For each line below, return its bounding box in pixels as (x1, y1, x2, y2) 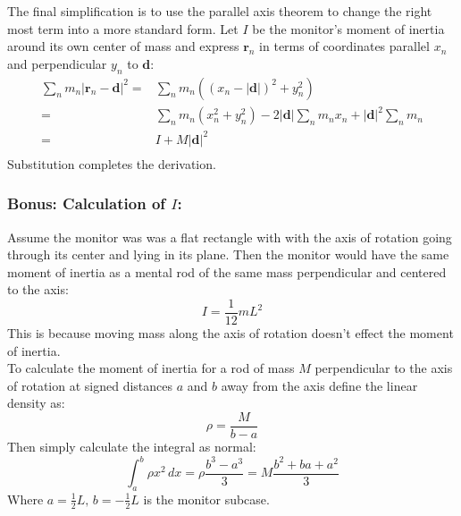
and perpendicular (7, 54, 107, 72)
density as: (7, 393, 65, 412)
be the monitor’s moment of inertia (252, 19, 445, 38)
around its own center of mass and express (7, 37, 239, 55)
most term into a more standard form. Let (7, 19, 239, 38)
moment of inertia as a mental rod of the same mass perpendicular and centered (7, 262, 447, 281)
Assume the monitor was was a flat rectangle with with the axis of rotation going (7, 227, 452, 246)
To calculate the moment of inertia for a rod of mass (7, 359, 295, 377)
